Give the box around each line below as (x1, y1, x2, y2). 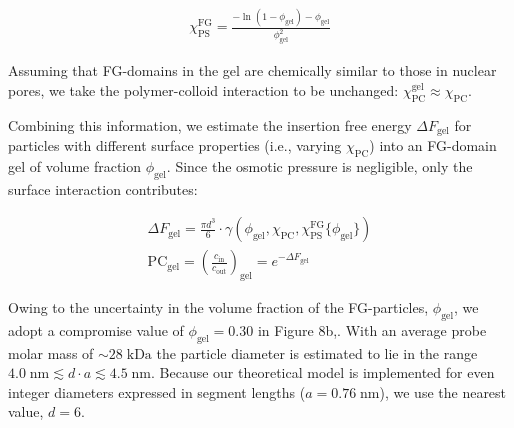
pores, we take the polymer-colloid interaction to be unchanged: (8, 79, 399, 100)
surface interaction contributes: (8, 178, 198, 199)
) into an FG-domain (369, 135, 497, 156)
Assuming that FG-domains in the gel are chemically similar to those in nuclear (8, 60, 497, 81)
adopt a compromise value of (8, 319, 184, 340)
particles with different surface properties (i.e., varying (8, 135, 342, 156)
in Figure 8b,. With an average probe (257, 319, 487, 340)
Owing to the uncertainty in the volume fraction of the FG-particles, (8, 297, 429, 318)
